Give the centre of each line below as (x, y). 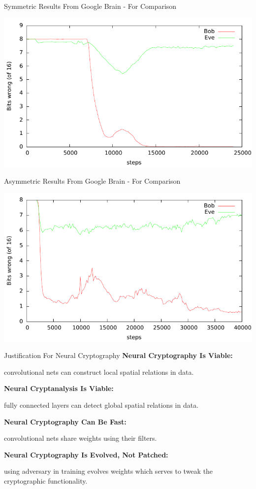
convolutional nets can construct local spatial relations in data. (99, 372)
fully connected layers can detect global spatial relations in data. (101, 405)
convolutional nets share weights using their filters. (80, 438)
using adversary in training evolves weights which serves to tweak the (109, 471)
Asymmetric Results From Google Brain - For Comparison (92, 180)
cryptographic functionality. (46, 480)
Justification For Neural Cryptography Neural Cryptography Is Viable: (118, 355)
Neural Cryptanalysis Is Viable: (59, 388)
